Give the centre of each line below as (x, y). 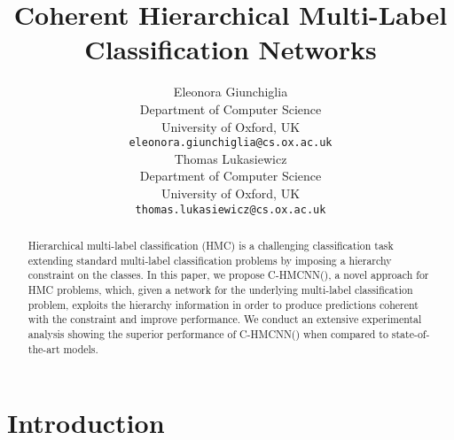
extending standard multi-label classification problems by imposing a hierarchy (210, 260)
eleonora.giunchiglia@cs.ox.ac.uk (231, 143)
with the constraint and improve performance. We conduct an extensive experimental (225, 319)
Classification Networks (231, 49)
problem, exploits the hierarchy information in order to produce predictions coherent (223, 304)
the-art (44, 348)
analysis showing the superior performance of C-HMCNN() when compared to (208, 333)
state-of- (411, 333)
